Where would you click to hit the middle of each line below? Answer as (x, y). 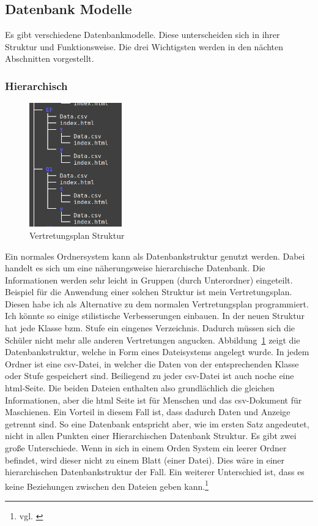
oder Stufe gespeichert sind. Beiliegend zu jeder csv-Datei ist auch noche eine (150, 376)
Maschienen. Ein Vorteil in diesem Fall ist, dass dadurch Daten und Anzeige (148, 412)
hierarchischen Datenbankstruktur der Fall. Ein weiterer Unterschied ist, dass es (155, 472)
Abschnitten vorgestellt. (50, 58)
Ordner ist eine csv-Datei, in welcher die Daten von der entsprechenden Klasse (152, 363)
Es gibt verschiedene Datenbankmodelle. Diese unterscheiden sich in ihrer (142, 35)
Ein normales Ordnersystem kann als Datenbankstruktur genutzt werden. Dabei (155, 256)
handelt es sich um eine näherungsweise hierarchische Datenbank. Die (135, 268)
